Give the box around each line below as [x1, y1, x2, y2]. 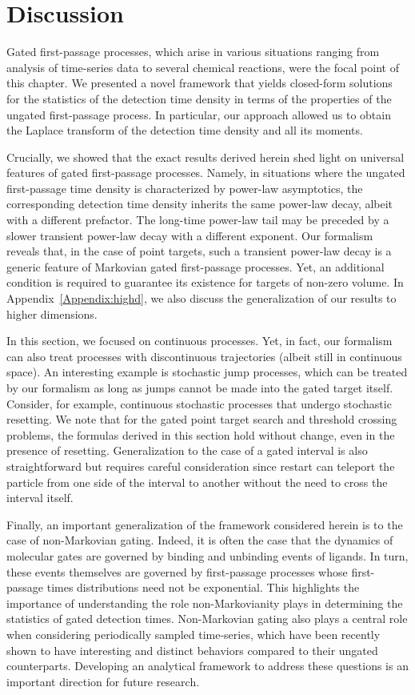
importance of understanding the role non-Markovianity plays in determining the [6, 594, 403, 611]
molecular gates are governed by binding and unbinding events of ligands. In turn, [6, 547, 409, 564]
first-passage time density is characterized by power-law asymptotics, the [6, 179, 363, 196]
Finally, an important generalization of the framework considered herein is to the [6, 516, 403, 532]
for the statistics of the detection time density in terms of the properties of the [6, 90, 392, 106]
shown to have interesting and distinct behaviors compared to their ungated [6, 641, 378, 658]
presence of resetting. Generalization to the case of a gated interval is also [6, 442, 368, 459]
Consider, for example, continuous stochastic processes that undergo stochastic [6, 395, 392, 412]
